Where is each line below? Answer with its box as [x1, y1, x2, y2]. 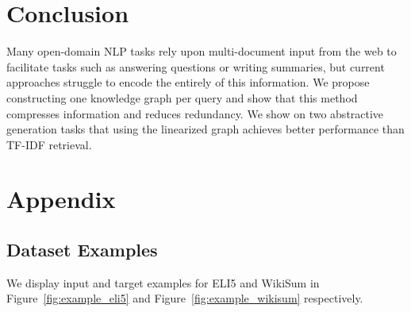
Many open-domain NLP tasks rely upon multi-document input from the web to [6, 43, 397, 60]
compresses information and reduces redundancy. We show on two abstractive [6, 105, 384, 121]
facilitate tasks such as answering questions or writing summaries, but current [6, 58, 385, 75]
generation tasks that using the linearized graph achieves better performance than [6, 121, 405, 137]
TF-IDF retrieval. [6, 136, 92, 152]
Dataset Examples [6, 237, 158, 262]
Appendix [6, 183, 116, 215]
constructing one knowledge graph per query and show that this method [6, 89, 358, 106]
